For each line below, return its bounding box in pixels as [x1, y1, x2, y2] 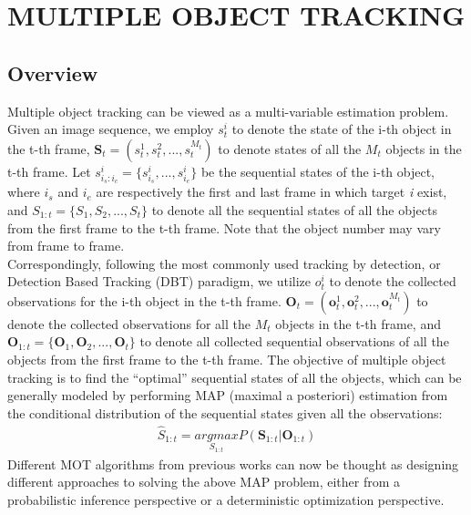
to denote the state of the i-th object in [231, 119, 452, 139]
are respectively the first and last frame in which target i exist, [96, 182, 447, 201]
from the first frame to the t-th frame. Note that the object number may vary [7, 218, 441, 237]
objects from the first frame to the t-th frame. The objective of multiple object [7, 350, 446, 369]
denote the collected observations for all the [7, 314, 251, 333]
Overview [7, 58, 98, 87]
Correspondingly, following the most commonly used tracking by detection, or [7, 253, 441, 273]
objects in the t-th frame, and [275, 314, 441, 333]
